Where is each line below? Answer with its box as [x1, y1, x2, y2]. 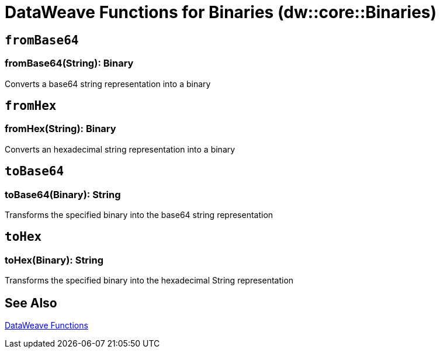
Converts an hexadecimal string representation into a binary [5, 144, 235, 154]
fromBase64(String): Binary [5, 57, 134, 70]
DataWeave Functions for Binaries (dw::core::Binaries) [5, 2, 437, 22]
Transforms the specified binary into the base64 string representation [5, 209, 273, 220]
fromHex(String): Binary [5, 123, 116, 135]
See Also [5, 295, 57, 310]
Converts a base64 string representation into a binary [5, 78, 211, 89]
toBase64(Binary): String [5, 188, 121, 200]
